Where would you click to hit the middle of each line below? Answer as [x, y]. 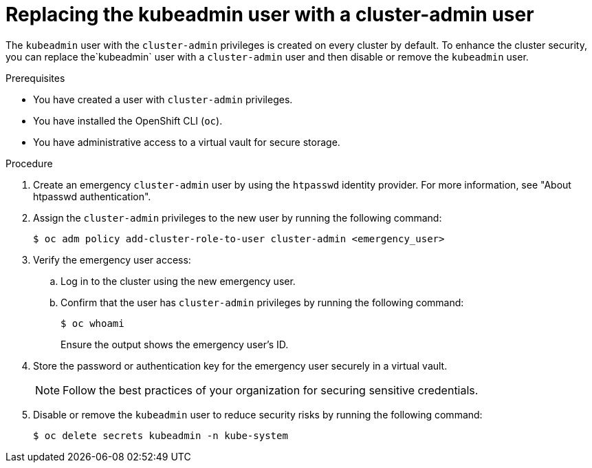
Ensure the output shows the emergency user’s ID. [175, 344]
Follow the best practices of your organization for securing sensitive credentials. [271, 390]
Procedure [29, 163]
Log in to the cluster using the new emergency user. [178, 281]
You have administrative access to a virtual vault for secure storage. [187, 142]
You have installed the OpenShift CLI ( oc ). [128, 120]
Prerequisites [35, 78]
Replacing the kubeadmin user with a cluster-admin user [270, 14]
